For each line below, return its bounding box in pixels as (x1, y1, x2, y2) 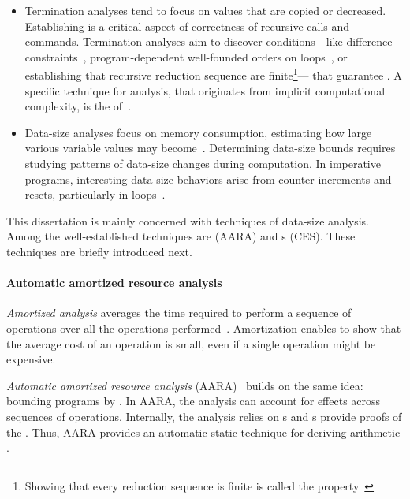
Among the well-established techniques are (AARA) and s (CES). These (6, 228, 356, 244)
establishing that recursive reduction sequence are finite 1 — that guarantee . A (24, 65, 402, 84)
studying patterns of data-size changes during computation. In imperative (24, 155, 381, 171)
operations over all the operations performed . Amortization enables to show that (6, 319, 401, 336)
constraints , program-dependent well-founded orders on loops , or (24, 48, 348, 65)
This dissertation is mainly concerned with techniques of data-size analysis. (6, 212, 369, 229)
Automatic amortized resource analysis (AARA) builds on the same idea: (6, 377, 363, 393)
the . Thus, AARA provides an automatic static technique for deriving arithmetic (6, 423, 401, 440)
